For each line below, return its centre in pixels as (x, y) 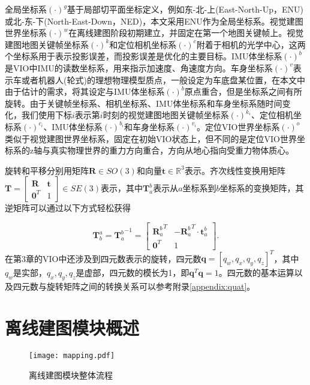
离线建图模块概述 (72, 328)
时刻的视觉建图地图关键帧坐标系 (166, 115)
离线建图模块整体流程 (71, 375)
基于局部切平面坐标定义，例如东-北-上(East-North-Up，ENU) (185, 9)
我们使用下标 (46, 115)
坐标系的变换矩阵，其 (262, 188)
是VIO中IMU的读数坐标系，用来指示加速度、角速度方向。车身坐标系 (139, 67)
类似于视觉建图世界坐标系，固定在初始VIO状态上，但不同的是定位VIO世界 (151, 138)
